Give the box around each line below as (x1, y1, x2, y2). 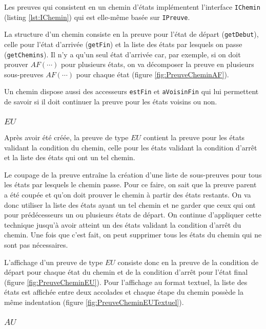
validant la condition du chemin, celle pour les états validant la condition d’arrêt (4, 142, 257, 152)
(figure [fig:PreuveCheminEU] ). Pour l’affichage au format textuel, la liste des (4, 276, 248, 287)
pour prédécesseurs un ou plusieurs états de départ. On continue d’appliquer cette (4, 209, 261, 220)
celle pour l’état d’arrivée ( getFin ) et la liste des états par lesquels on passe (4, 38, 242, 49)
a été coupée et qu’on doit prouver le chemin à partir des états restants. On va (4, 189, 251, 200)
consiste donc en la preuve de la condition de (117, 256, 259, 267)
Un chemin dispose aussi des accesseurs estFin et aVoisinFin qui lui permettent (4, 86, 259, 97)
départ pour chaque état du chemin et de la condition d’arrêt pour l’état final (4, 267, 248, 277)
